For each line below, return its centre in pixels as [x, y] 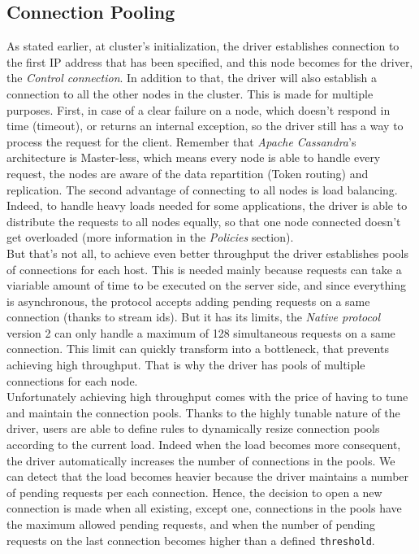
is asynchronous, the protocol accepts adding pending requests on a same [188, 301]
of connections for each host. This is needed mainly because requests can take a [204, 269]
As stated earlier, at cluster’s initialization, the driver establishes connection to [203, 46]
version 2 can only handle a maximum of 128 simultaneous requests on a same [201, 332]
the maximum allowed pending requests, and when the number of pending [191, 524]
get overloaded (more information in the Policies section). [150, 237]
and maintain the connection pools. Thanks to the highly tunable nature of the [203, 412]
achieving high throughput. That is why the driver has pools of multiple [186, 365]
